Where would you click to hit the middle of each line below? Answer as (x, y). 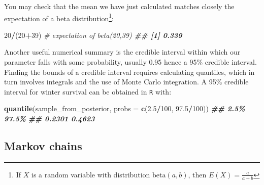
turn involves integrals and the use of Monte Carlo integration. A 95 (110, 82)
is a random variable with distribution (91, 174)
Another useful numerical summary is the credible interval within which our (122, 52)
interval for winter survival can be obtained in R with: (88, 91)
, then (197, 174)
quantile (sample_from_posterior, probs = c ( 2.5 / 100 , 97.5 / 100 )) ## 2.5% (125, 108)
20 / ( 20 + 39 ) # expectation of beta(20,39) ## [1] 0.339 (93, 35)
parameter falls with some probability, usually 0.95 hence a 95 (101, 62)
